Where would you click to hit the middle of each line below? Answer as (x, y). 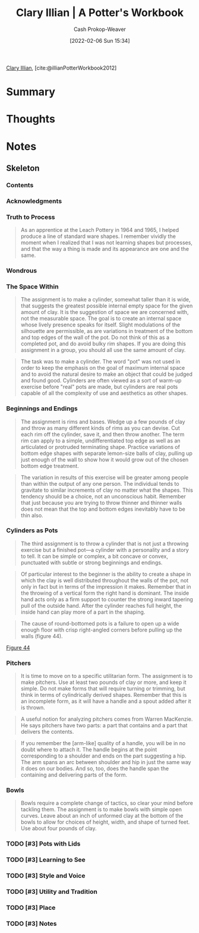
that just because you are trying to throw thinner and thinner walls (101, 502)
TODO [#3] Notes (31, 923)
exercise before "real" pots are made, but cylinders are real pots (99, 387)
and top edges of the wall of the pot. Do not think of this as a (95, 337)
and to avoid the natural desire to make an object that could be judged (107, 374)
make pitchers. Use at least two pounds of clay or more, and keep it (103, 682)
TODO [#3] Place (31, 908)
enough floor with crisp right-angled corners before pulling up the (101, 630)
